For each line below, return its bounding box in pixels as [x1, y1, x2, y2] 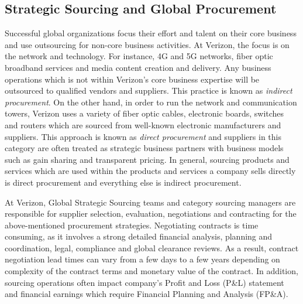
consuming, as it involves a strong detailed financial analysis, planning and [5, 230, 273, 242]
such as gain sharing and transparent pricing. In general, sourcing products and [5, 153, 290, 165]
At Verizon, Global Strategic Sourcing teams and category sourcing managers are [5, 196, 296, 208]
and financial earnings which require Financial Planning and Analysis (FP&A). [5, 288, 288, 300]
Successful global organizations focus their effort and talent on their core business [5, 27, 297, 39]
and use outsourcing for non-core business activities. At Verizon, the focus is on [5, 38, 290, 50]
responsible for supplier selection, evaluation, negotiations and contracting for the [5, 207, 297, 220]
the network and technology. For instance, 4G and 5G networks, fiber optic [5, 50, 273, 62]
